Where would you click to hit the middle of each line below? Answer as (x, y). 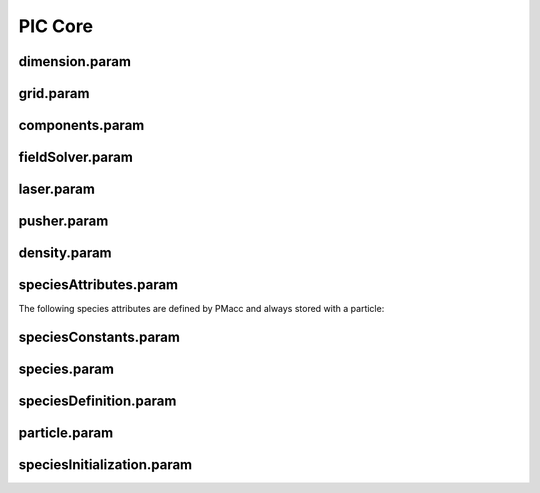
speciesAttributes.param (98, 285)
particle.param (66, 433)
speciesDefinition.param (97, 401)
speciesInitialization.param (105, 465)
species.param (66, 369)
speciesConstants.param (99, 336)
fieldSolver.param (76, 157)
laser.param (56, 189)
